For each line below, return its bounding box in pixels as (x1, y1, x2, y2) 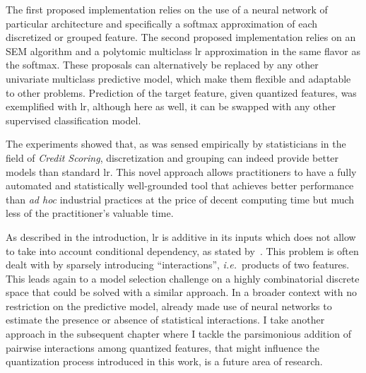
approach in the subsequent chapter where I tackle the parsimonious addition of (6, 326, 351, 341)
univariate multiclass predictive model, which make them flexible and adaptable (6, 71, 351, 85)
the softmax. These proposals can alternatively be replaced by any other (6, 57, 319, 72)
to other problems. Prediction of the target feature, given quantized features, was (6, 85, 357, 100)
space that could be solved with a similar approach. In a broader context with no (6, 285, 357, 300)
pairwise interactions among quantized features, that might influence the (6, 340, 320, 355)
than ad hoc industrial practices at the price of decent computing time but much (6, 191, 355, 206)
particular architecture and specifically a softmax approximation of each (6, 16, 317, 30)
